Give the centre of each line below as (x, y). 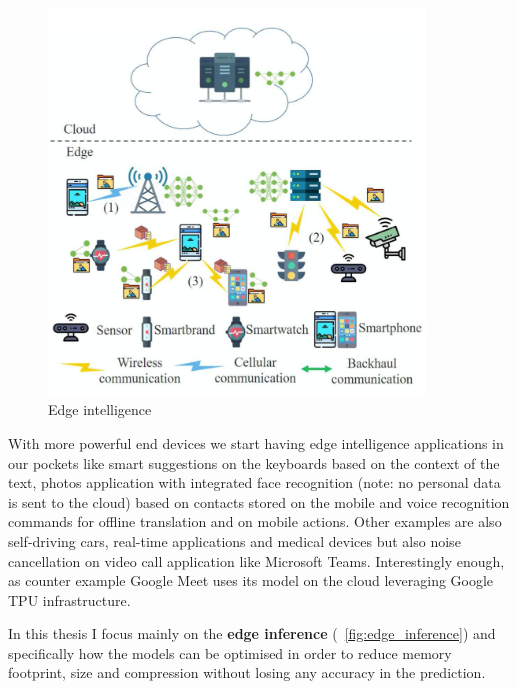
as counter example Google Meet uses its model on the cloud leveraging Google (251, 580)
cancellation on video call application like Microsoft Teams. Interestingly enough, (256, 560)
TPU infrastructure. (69, 599)
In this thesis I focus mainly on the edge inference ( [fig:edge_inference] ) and (252, 633)
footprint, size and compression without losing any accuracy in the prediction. (247, 672)
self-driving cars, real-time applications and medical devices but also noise (234, 540)
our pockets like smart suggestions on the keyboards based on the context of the (254, 462)
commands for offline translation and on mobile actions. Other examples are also (255, 521)
